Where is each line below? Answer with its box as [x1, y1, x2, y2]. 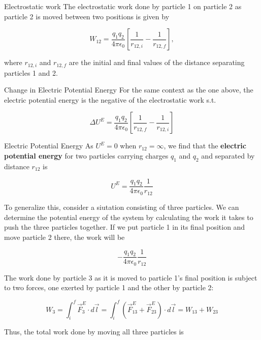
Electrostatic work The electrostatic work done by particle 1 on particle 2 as [4, 1, 242, 11]
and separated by [201, 150, 255, 161]
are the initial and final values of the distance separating [69, 57, 245, 68]
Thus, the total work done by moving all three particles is [4, 326, 184, 337]
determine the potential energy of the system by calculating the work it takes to [4, 211, 253, 222]
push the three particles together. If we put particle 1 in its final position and [4, 222, 245, 232]
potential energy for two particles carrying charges [4, 150, 169, 161]
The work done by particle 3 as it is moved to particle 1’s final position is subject [4, 272, 257, 283]
